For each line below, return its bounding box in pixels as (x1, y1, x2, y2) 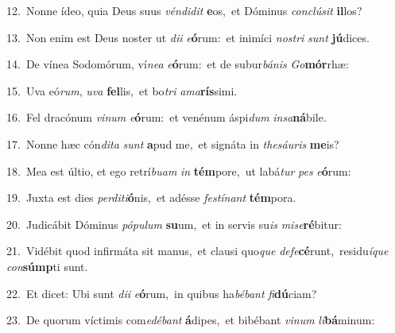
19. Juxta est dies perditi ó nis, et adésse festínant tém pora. (6, 189, 296, 206)
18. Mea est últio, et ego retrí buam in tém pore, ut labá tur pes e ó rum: (6, 162, 351, 179)
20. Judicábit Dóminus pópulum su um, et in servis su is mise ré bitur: (6, 215, 342, 232)
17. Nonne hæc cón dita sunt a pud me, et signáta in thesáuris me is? (6, 135, 339, 152)
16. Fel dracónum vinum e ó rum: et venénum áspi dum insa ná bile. (6, 109, 327, 126)
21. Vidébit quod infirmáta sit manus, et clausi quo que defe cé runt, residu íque (6, 242, 389, 259)
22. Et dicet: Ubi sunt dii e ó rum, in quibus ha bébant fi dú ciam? (6, 285, 317, 301)
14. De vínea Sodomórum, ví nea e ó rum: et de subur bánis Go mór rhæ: (6, 56, 349, 72)
